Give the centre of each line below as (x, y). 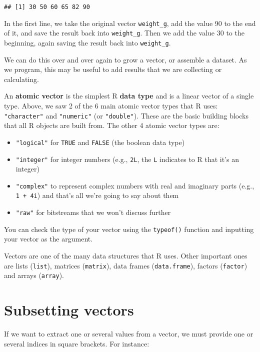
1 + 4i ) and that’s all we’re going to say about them (97, 195)
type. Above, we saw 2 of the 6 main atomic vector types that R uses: (111, 105)
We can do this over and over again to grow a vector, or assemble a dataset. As (125, 59)
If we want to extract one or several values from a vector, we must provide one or (129, 333)
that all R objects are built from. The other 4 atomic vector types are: (112, 125)
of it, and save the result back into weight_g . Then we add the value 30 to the (124, 33)
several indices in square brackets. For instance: (77, 343)
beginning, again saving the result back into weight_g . (87, 42)
